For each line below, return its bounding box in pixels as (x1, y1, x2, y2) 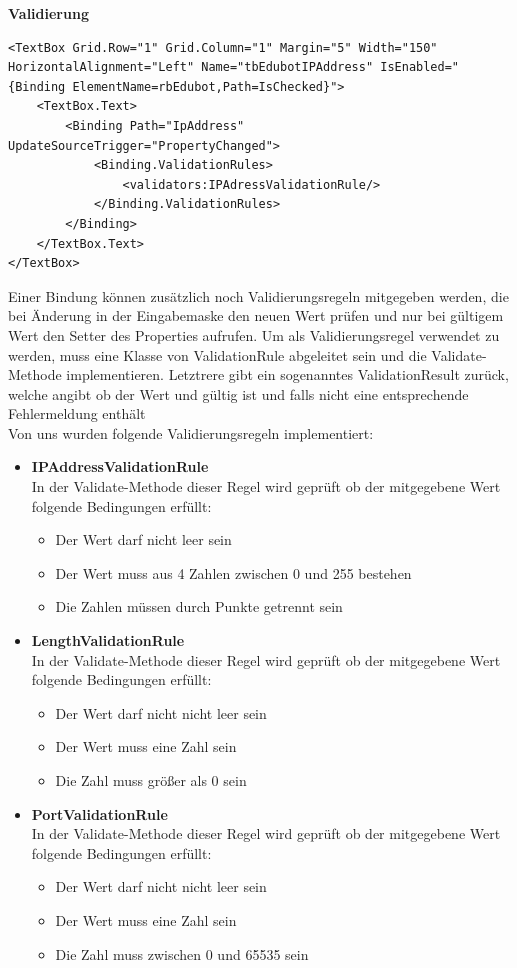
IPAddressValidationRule (31, 456, 209, 477)
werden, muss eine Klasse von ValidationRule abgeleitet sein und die (8, 344, 427, 365)
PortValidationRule (31, 803, 168, 824)
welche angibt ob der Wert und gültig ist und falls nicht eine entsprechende (8, 383, 469, 404)
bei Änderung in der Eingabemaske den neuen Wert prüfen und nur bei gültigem (8, 305, 504, 326)
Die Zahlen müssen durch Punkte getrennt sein (55, 596, 343, 617)
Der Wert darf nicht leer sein (55, 529, 232, 550)
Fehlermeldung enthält (8, 403, 146, 424)
